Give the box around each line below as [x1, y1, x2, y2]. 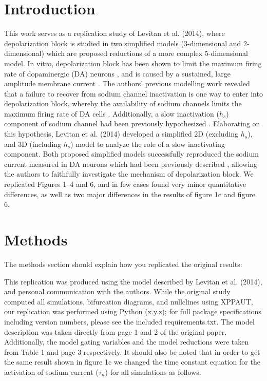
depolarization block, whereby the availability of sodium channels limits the [4, 98, 242, 109]
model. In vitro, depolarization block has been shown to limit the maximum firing [4, 58, 262, 68]
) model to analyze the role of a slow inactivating [70, 138, 225, 149]
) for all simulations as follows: [105, 366, 201, 377]
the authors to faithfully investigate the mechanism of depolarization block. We [4, 168, 254, 179]
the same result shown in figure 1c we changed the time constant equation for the [4, 356, 260, 367]
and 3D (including [4, 138, 62, 149]
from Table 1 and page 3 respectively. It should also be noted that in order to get [4, 346, 260, 357]
